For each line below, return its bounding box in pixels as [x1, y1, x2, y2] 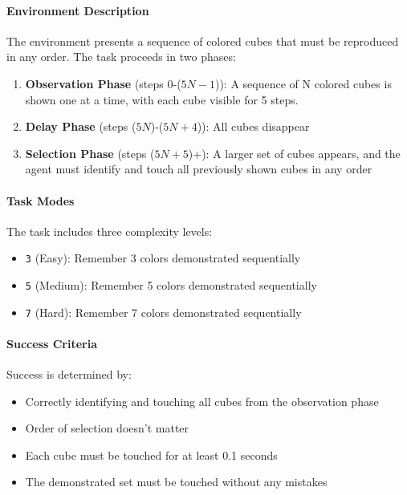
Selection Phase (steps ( [25, 144, 155, 161]
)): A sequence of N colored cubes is [214, 75, 392, 91]
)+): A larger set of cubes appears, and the [188, 144, 401, 161]
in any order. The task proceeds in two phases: [6, 48, 236, 65]
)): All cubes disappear [197, 118, 310, 135]
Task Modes [6, 192, 75, 209]
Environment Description [6, 2, 149, 18]
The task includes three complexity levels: [6, 222, 213, 239]
